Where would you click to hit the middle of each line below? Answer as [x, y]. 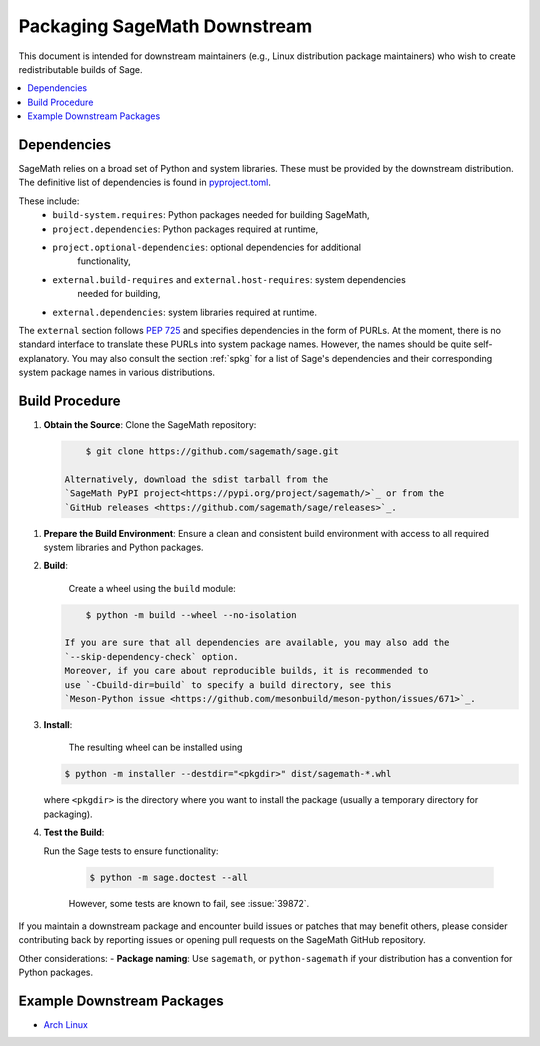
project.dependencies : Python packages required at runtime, [185, 229]
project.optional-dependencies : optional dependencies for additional [207, 247]
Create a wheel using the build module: [152, 588]
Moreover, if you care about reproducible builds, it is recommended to [246, 671]
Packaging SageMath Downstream [165, 26]
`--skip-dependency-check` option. [151, 656]
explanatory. [44, 358]
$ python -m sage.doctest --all [169, 877]
